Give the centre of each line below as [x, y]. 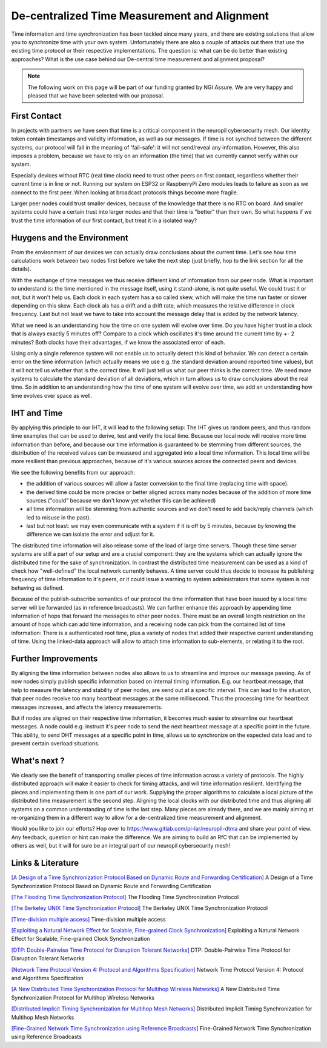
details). [21, 269]
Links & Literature [45, 863]
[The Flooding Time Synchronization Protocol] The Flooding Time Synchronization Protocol [125, 897]
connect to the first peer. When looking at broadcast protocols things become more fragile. [125, 192]
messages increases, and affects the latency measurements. [87, 707]
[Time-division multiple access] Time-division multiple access [88, 919]
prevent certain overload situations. [55, 743]
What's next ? [38, 761]
